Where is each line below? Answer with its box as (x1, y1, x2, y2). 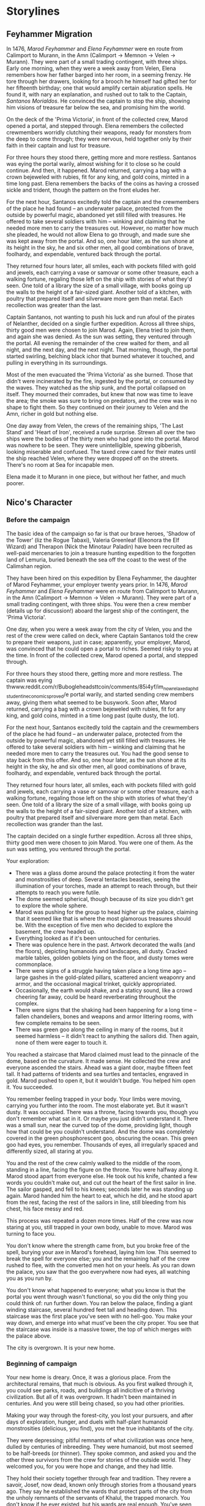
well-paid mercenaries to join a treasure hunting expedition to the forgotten (6, 549, 196, 556)
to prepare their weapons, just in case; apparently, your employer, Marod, (6, 638, 192, 646)
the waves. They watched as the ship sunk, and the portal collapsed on (6, 384, 186, 391)
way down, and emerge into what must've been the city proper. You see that (6, 1319, 199, 1327)
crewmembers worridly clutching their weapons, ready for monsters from (6, 129, 192, 136)
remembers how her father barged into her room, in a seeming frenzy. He (6, 71, 192, 78)
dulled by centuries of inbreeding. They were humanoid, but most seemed (6, 1443, 193, 1450)
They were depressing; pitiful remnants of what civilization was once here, (6, 1436, 194, 1444)
